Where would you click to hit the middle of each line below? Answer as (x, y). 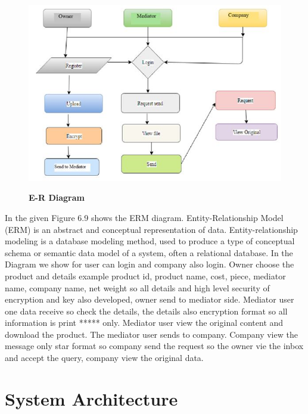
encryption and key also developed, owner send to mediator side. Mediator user (150, 299)
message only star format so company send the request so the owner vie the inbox (154, 346)
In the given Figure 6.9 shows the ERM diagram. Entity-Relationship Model (144, 217)
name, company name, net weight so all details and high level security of (137, 287)
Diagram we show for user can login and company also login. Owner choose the (150, 264)
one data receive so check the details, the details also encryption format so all (146, 311)
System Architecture (91, 398)
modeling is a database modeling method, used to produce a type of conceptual (150, 241)
